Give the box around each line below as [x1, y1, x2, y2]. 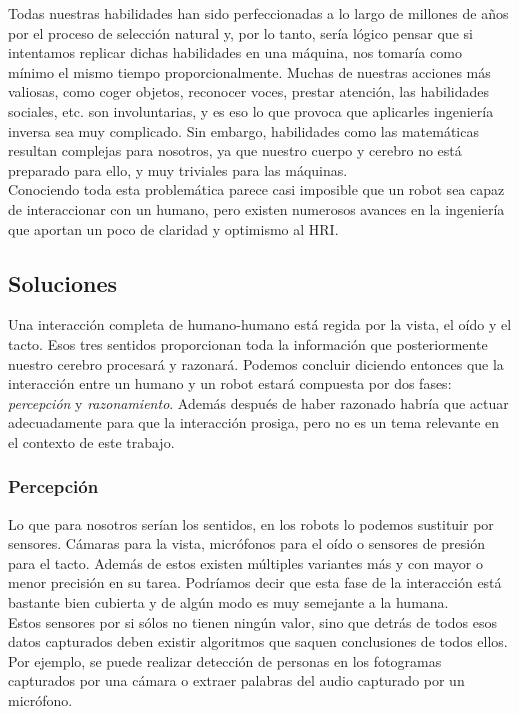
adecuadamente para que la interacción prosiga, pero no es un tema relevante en [8, 412, 500, 433]
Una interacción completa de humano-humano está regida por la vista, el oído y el [8, 314, 512, 335]
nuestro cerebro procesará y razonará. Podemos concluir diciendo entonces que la [8, 353, 504, 374]
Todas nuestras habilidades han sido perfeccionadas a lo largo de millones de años [8, 3, 509, 23]
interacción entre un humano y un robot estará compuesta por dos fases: [8, 373, 452, 394]
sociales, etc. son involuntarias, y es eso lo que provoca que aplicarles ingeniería [8, 100, 494, 121]
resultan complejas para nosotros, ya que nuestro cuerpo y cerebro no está [8, 140, 462, 161]
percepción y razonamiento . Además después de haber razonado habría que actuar [8, 392, 509, 413]
